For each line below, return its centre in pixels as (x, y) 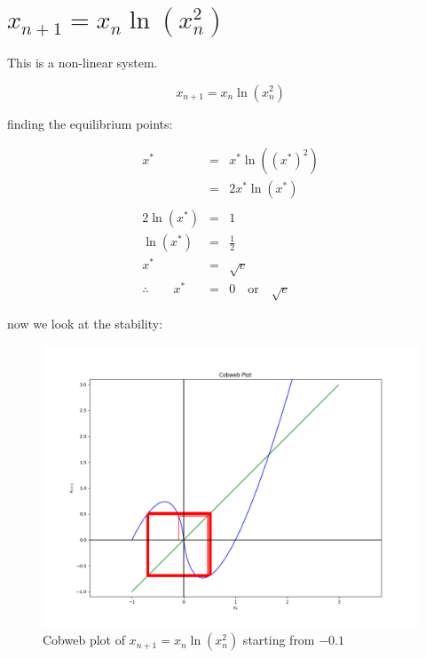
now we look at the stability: (85, 324)
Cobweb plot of (84, 640)
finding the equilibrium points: (90, 123)
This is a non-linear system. (83, 62)
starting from (279, 640)
